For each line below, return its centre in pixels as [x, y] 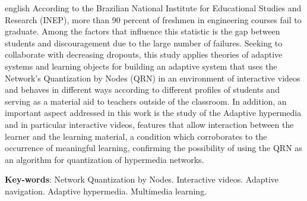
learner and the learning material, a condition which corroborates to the [136, 136]
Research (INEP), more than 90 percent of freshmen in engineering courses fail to [153, 19]
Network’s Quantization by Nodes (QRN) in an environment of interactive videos [153, 78]
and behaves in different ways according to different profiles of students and [142, 89]
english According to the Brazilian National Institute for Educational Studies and [153, 8]
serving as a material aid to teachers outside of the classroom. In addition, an [146, 101]
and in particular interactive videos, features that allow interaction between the [149, 124]
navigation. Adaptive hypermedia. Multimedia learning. [106, 191]
